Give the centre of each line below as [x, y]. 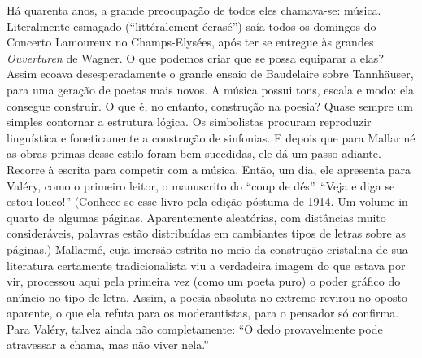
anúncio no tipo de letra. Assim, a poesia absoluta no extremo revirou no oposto [207, 297]
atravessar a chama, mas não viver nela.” [108, 345]
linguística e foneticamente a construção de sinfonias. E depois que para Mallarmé [211, 137]
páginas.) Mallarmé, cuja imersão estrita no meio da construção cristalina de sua [207, 249]
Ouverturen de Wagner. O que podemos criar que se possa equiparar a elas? [195, 57]
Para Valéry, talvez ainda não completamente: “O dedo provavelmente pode [195, 328]
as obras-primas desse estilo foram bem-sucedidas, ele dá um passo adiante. [194, 153]
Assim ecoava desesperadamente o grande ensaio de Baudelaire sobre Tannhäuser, [210, 74]
